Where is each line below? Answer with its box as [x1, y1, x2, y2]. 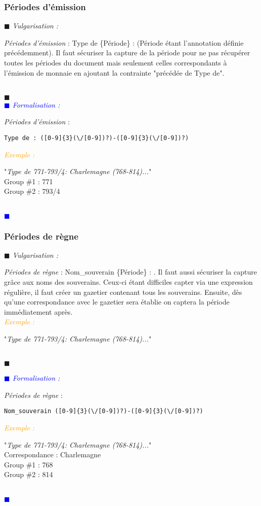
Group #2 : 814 [4, 469, 53, 480]
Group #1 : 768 [4, 459, 53, 469]
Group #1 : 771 [4, 176, 53, 186]
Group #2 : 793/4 [4, 186, 60, 196]
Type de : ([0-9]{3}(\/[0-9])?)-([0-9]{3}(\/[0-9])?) [4, 134, 189, 142]
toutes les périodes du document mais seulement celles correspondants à [4, 57, 227, 68]
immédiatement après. [4, 306, 73, 317]
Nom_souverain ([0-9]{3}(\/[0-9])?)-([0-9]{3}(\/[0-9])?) [4, 408, 203, 415]
